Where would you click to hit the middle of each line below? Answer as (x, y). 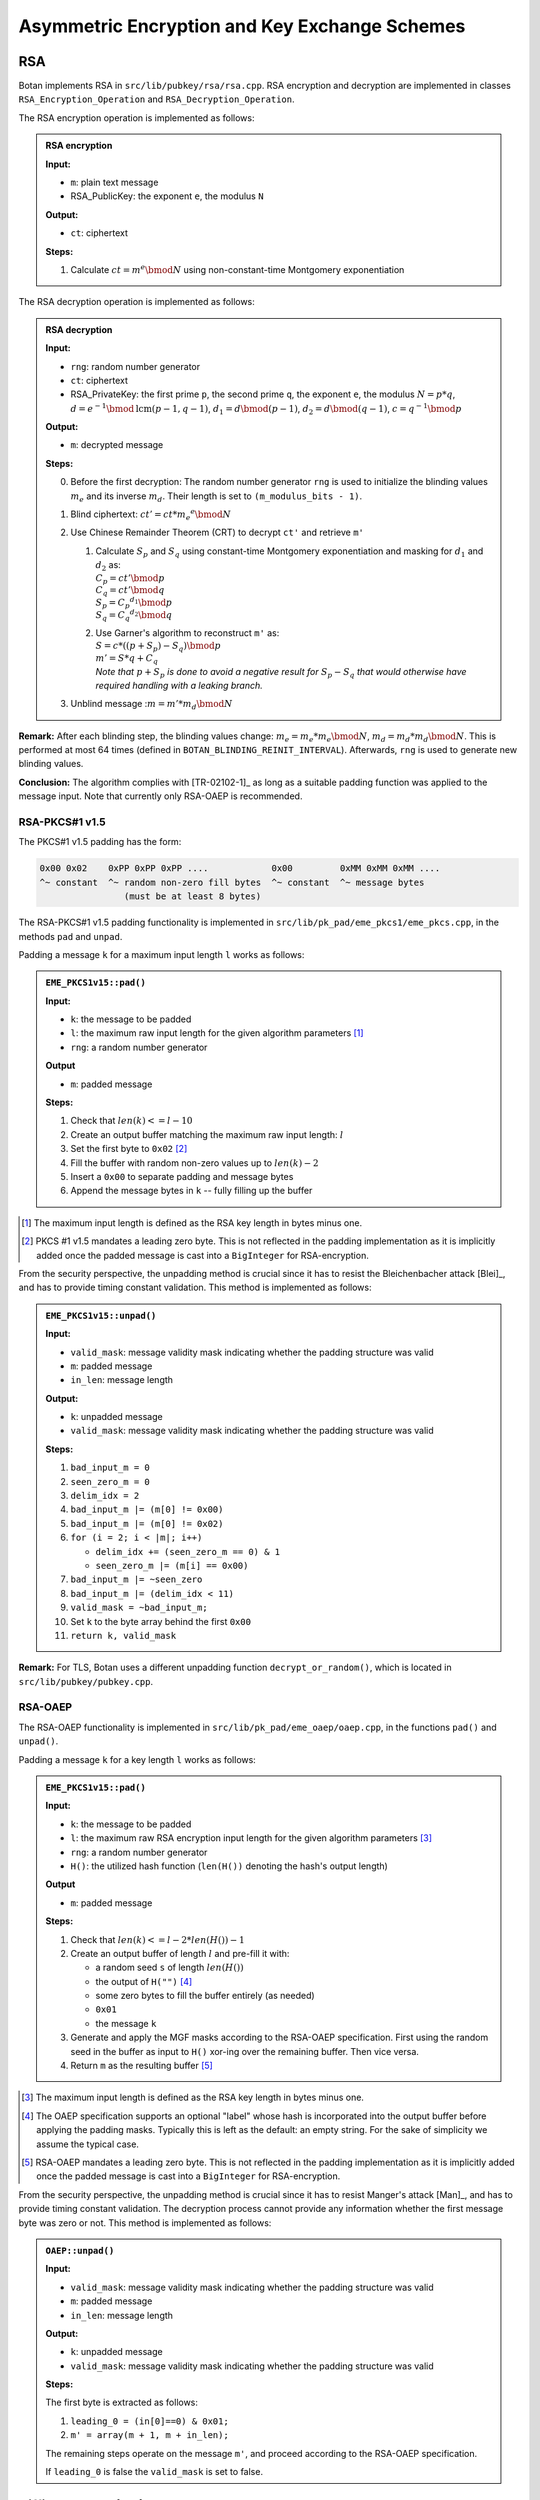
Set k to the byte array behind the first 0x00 (161, 1621)
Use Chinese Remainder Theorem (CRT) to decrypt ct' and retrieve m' (217, 532)
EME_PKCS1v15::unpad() (101, 1315)
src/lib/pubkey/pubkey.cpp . (86, 1681)
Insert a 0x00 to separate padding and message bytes (182, 1176)
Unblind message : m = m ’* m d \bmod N (151, 705)
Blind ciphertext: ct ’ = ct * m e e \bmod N (151, 514)
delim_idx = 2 (105, 1496)
